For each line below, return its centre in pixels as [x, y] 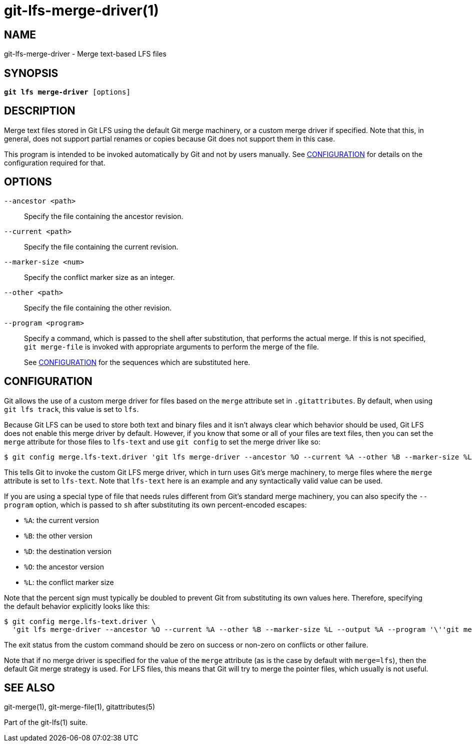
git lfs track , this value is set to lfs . [71, 409]
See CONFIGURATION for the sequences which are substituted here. [137, 362]
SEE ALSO [29, 687]
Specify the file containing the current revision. [101, 246]
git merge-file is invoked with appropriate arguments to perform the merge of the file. [171, 346]
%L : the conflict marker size [69, 582]
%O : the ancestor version [64, 566]
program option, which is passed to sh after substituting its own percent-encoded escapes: [155, 504]
